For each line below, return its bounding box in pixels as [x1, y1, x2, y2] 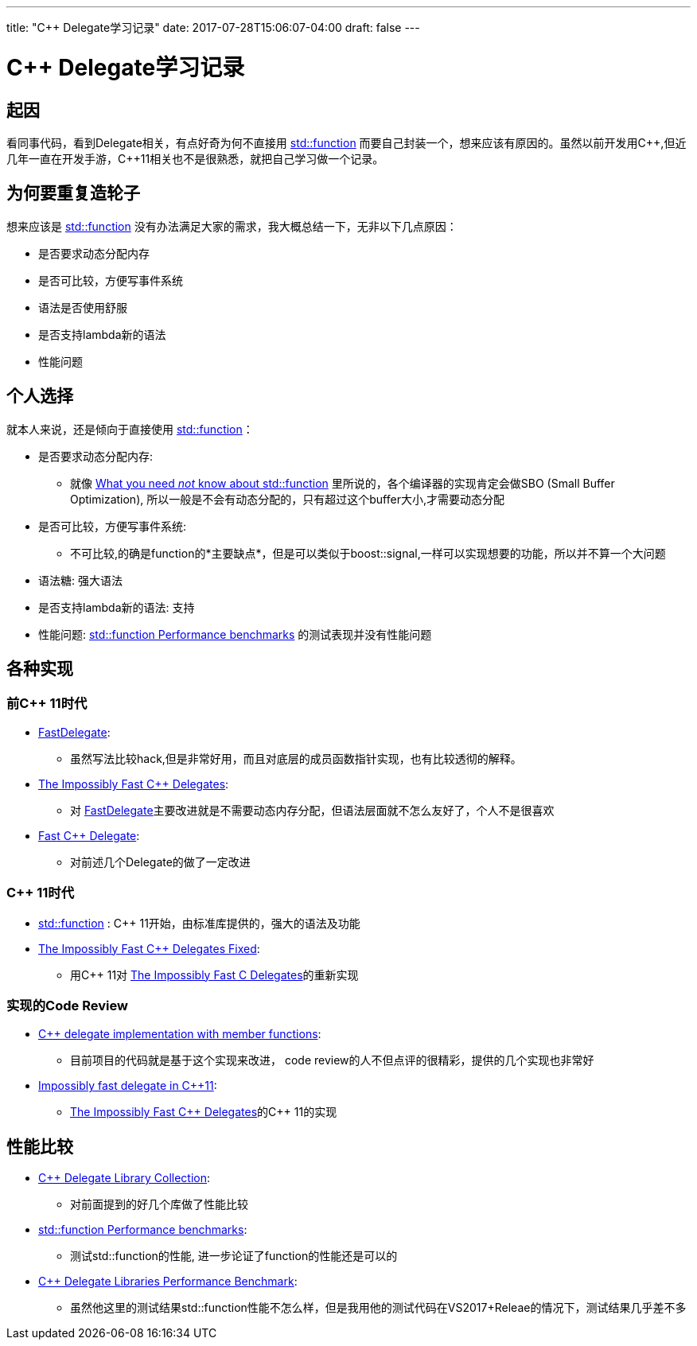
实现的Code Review [6, 997, 128, 1013]
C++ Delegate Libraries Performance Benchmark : [38, 1274, 298, 1289]
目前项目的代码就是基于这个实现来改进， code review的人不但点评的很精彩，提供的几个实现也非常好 [70, 1053, 594, 1068]
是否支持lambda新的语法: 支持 [38, 600, 195, 614]
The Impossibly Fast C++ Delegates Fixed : [38, 941, 260, 955]
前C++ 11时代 [6, 695, 88, 712]
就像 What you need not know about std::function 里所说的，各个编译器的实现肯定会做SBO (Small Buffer [70, 476, 615, 490]
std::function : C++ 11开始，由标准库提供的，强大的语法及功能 [38, 916, 360, 930]
